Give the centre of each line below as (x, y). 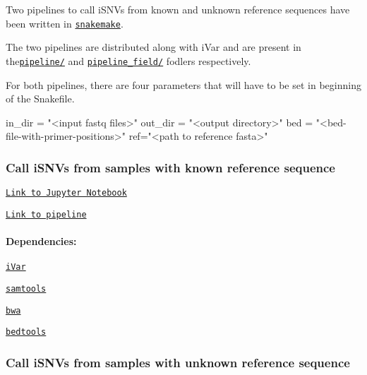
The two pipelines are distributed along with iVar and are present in (154, 47)
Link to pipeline (46, 214)
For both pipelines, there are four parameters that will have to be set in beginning (183, 84)
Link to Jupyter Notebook (66, 193)
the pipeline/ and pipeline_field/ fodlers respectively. (128, 60)
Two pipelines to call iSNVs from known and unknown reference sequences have (178, 9)
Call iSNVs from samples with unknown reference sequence (178, 362)
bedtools (26, 332)
